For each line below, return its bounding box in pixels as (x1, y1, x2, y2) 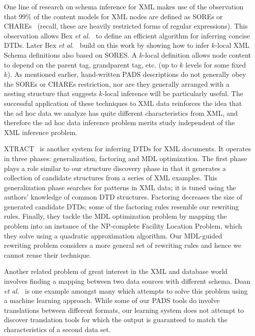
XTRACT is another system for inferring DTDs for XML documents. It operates (4, 143, 251, 154)
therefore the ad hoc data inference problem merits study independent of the (4, 117, 235, 128)
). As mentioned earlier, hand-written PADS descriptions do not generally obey (7, 69, 246, 79)
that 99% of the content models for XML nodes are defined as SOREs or (4, 11, 223, 21)
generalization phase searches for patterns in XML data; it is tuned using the (4, 182, 236, 192)
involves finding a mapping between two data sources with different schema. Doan (4, 276, 251, 286)
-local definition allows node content (142, 49, 252, 60)
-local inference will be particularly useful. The (102, 88, 243, 99)
